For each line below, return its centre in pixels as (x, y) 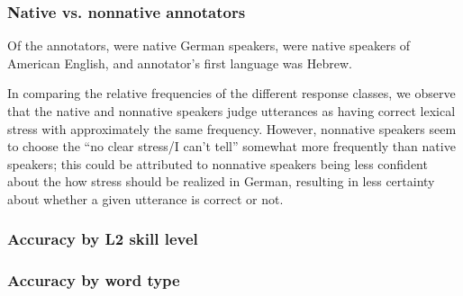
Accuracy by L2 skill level (103, 239)
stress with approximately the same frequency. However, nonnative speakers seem (232, 128)
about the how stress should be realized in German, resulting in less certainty (221, 181)
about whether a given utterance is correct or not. (145, 198)
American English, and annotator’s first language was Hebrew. (180, 63)
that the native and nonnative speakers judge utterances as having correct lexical (231, 111)
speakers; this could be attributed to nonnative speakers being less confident (218, 163)
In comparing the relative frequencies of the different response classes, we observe (231, 93)
